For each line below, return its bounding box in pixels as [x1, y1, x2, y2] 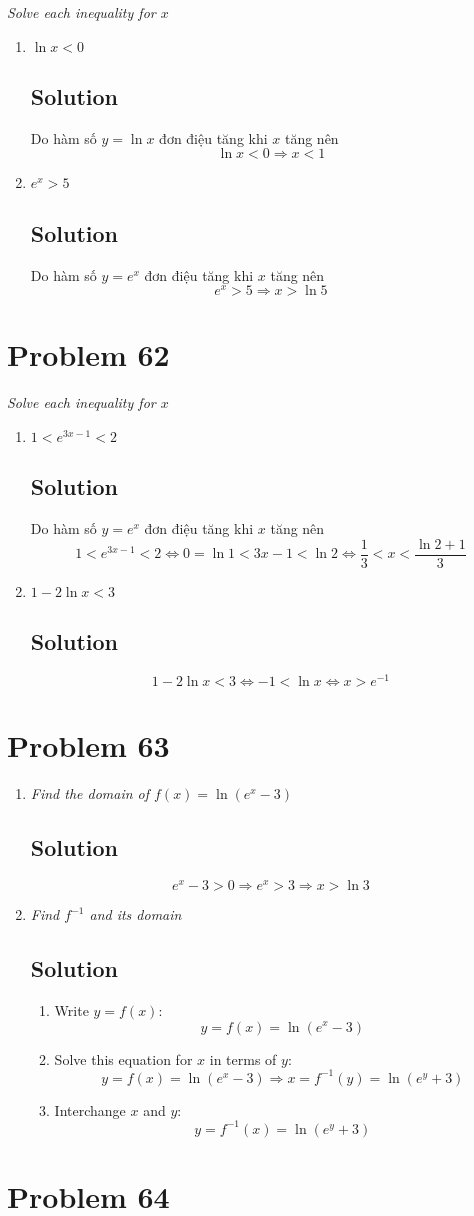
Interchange [54, 1099, 126, 1120]
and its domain [89, 904, 182, 925]
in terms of [209, 1048, 277, 1069]
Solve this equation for [54, 1048, 193, 1069]
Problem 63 [7, 725, 170, 766]
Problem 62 [7, 334, 170, 375]
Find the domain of [30, 783, 150, 804]
